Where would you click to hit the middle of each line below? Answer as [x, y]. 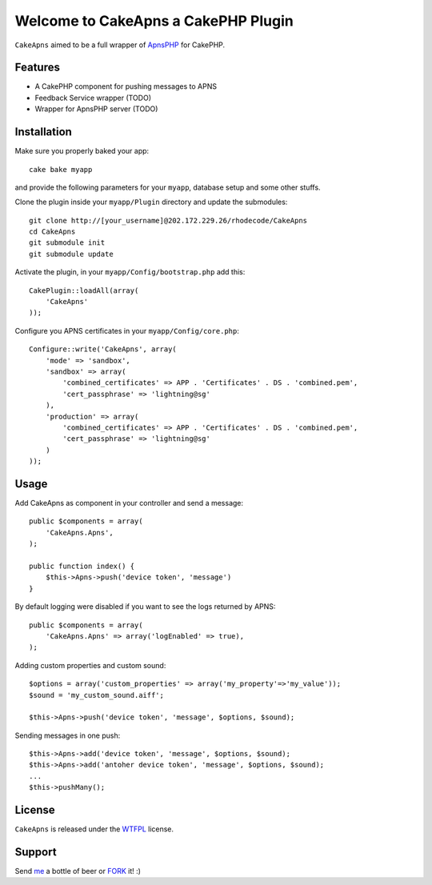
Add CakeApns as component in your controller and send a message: [129, 503]
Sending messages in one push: [68, 735]
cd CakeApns [52, 232]
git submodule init [67, 243]
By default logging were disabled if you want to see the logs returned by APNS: [145, 607]
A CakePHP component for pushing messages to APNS [126, 86]
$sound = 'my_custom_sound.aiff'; [96, 695]
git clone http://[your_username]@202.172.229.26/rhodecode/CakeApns [168, 220]
